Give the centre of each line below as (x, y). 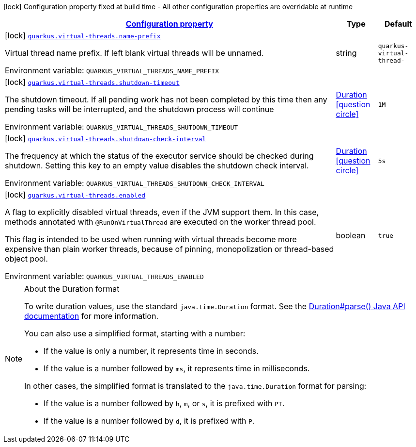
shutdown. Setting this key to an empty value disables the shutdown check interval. (157, 166)
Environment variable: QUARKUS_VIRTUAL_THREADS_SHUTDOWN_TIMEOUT (122, 127)
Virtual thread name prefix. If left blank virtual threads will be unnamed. (134, 53)
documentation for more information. (91, 316)
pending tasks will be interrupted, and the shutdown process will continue (139, 109)
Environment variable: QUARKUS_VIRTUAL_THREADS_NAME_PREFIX (112, 70)
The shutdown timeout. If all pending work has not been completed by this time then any (166, 99)
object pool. (26, 259)
